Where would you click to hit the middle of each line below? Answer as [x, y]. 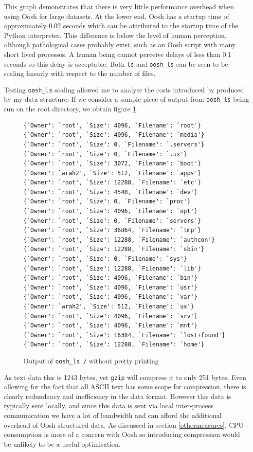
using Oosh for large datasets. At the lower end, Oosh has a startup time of [117, 16]
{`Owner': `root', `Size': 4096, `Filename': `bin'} [110, 278]
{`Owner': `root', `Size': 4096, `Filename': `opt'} [110, 211]
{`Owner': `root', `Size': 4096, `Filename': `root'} [112, 125]
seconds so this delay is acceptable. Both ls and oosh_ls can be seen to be [116, 63]
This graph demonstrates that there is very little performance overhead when [119, 6]
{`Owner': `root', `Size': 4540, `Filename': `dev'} [110, 192]
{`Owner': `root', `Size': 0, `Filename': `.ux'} [105, 154]
